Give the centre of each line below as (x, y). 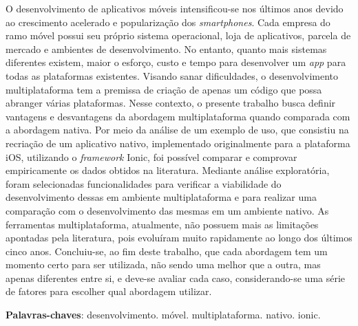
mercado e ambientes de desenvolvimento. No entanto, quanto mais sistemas (166, 48)
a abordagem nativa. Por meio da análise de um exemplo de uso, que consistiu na (177, 130)
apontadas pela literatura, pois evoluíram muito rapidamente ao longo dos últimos (179, 238)
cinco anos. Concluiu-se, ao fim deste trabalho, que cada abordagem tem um (167, 251)
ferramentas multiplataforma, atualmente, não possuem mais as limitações (162, 224)
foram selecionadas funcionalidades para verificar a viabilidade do (144, 183)
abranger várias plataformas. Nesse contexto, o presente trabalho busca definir (171, 103)
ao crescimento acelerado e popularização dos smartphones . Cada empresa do (168, 22)
